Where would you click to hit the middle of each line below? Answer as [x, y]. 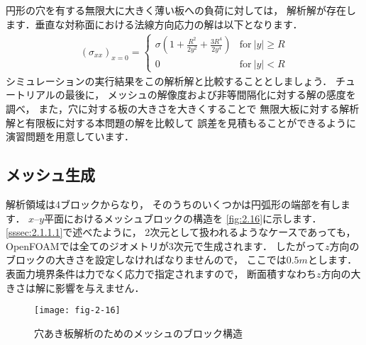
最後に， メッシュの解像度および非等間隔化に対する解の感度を [210, 95]
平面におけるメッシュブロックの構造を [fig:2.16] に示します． [183, 218]
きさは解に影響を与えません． [75, 287]
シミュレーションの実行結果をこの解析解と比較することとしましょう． [169, 80]
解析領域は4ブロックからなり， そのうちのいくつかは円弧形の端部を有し [173, 204]
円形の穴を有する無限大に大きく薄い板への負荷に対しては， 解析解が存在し [181, 10]
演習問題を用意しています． [70, 136]
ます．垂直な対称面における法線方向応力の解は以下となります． [154, 24]
